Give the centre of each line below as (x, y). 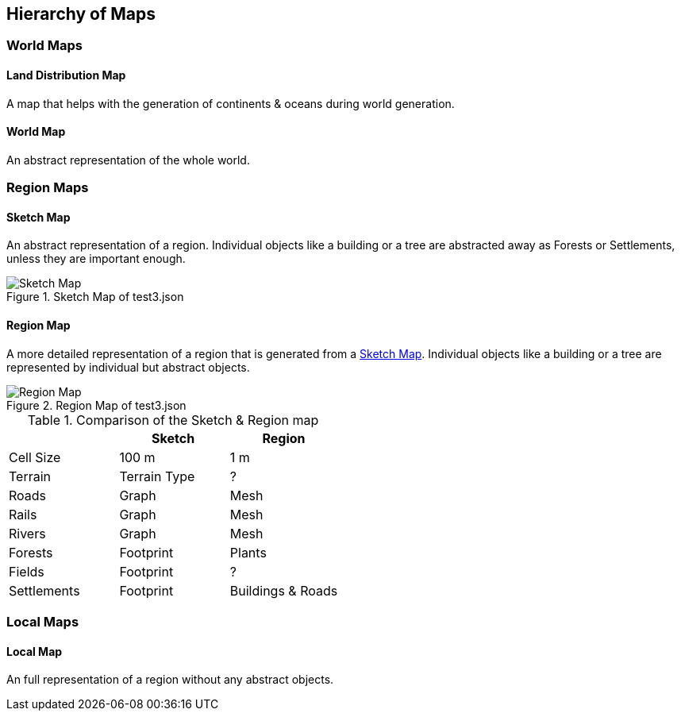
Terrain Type (157, 476)
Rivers (27, 533)
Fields (27, 571)
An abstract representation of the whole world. (128, 160)
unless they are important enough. (96, 259)
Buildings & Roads (284, 590)
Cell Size (35, 457)
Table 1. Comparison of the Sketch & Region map (173, 420)
